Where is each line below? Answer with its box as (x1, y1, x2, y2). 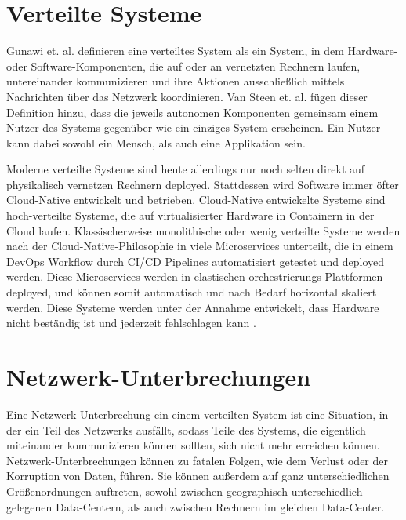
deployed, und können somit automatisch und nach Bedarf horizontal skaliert (6, 284, 377, 300)
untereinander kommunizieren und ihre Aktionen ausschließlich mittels (6, 73, 345, 89)
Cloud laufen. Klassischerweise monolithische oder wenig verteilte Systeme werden (6, 222, 401, 238)
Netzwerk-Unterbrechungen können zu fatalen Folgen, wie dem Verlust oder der (6, 452, 389, 468)
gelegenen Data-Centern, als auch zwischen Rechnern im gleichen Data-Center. (6, 498, 385, 515)
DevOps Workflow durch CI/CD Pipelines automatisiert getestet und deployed (6, 253, 385, 269)
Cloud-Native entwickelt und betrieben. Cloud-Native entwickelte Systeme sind (6, 191, 386, 208)
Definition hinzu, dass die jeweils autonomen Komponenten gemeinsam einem (6, 104, 379, 120)
